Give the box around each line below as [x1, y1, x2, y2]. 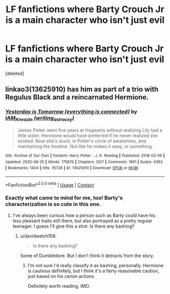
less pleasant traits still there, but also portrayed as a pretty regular [12, 217, 153, 224]
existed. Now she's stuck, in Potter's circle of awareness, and [17, 138, 146, 144]
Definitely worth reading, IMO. [27, 283, 91, 289]
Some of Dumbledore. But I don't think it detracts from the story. [20, 252, 154, 259]
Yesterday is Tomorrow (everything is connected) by [5, 108, 138, 115]
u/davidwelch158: [20, 233, 57, 239]
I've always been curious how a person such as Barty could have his [12, 212, 156, 218]
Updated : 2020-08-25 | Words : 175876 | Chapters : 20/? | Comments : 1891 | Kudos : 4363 [5, 159, 163, 164]
